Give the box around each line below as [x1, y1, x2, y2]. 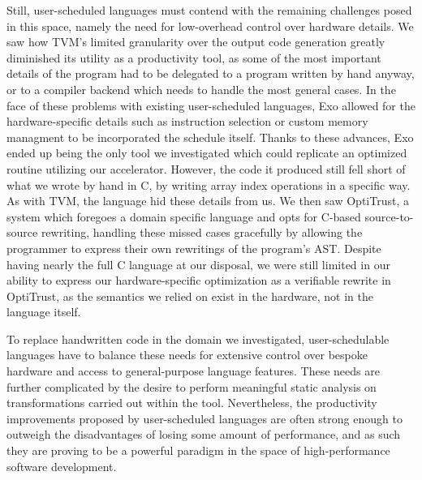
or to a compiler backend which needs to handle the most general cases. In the [6, 80, 396, 97]
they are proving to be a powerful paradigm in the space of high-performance [6, 442, 390, 459]
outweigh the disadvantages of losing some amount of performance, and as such [6, 426, 401, 443]
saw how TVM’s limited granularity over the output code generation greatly [6, 33, 385, 50]
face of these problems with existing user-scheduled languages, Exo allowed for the [6, 96, 416, 114]
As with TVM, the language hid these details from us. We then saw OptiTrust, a [6, 192, 409, 209]
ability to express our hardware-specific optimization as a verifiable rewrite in [6, 272, 391, 289]
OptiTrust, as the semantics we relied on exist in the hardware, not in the [6, 287, 374, 304]
